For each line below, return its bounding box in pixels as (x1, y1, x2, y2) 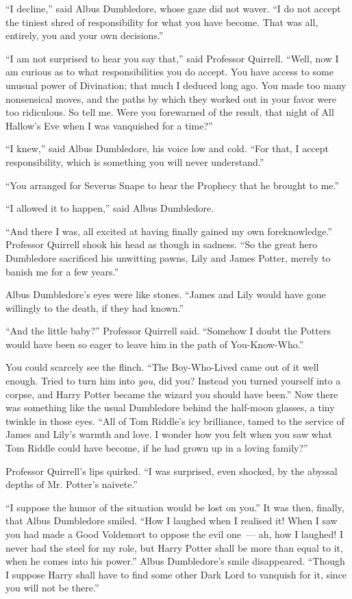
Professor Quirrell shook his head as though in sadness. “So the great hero (5, 237, 318, 252)
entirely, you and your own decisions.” (5, 28, 164, 42)
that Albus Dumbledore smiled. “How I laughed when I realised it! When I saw (5, 513, 338, 528)
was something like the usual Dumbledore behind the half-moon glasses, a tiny (5, 400, 335, 415)
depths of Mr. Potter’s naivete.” (5, 477, 138, 491)
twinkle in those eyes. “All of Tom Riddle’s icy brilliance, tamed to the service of (5, 413, 344, 428)
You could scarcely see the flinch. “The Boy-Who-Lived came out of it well (5, 360, 319, 374)
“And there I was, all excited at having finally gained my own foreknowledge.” (5, 223, 332, 238)
